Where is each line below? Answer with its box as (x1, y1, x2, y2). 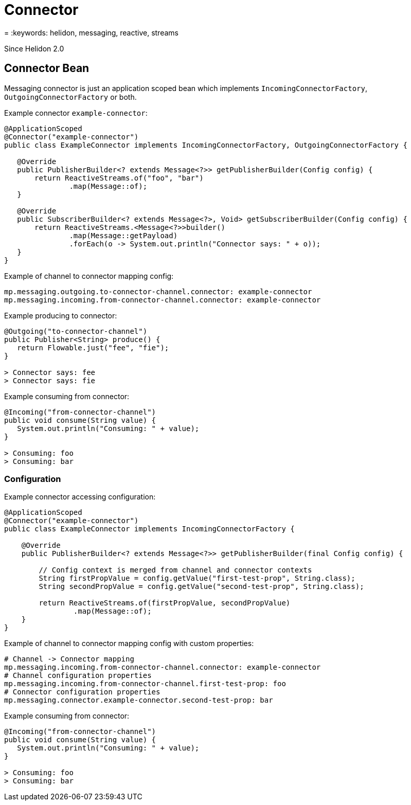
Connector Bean (4, 62, 90, 75)
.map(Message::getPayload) (69, 231, 178, 240)
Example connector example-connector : (4, 108, 148, 117)
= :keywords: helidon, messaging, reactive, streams (4, 28, 178, 37)
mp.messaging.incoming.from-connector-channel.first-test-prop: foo (4, 679, 286, 688)
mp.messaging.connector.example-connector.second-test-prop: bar (4, 696, 273, 705)
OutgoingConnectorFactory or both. (4, 92, 137, 101)
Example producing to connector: (4, 311, 117, 320)
